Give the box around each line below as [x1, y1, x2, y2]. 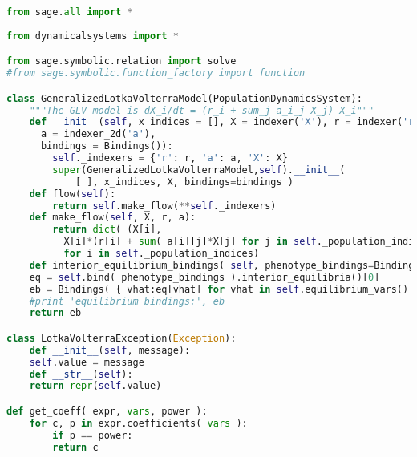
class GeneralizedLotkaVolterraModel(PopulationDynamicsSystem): [6, 92, 362, 104]
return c [52, 441, 99, 453]
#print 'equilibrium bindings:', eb [29, 295, 225, 307]
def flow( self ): [29, 188, 116, 200]
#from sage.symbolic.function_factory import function [6, 67, 306, 79]
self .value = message [29, 356, 144, 368]
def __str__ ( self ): [29, 368, 133, 380]
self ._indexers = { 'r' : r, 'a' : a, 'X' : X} [52, 152, 288, 164]
